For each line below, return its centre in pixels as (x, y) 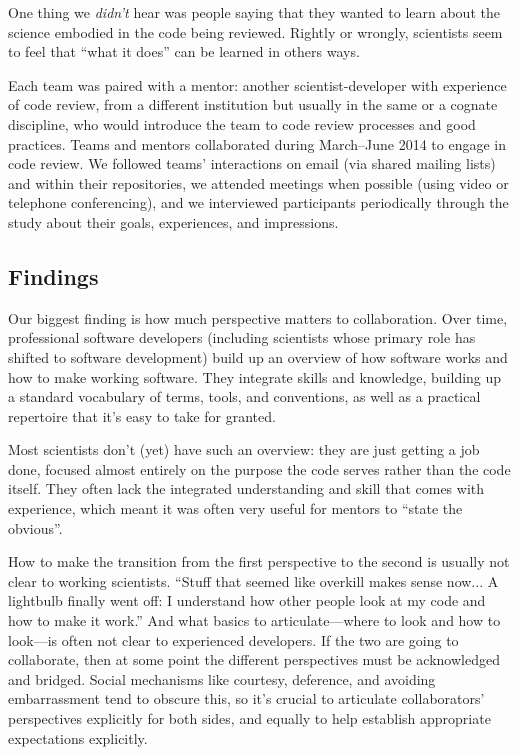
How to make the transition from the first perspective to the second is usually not (259, 561)
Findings (53, 275)
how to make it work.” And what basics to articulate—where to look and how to (254, 620)
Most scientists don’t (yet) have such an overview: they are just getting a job (244, 449)
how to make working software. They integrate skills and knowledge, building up (255, 376)
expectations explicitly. (78, 737)
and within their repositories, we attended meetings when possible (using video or (258, 182)
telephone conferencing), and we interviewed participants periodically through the (258, 202)
